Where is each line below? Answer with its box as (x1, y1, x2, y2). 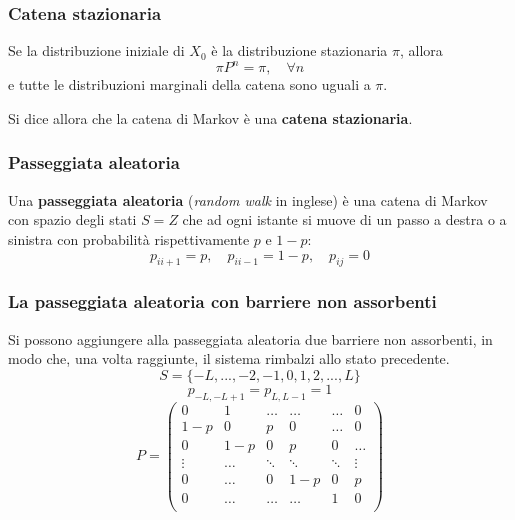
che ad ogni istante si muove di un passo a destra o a (182, 209, 507, 230)
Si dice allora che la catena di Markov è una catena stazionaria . (8, 107, 413, 128)
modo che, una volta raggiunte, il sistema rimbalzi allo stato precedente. (8, 348, 450, 369)
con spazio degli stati (8, 209, 137, 230)
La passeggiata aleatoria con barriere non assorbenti (8, 289, 437, 314)
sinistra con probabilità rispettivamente (8, 228, 250, 249)
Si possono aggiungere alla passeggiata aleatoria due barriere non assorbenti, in (8, 328, 493, 349)
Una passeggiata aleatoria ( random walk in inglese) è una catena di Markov (8, 189, 488, 210)
